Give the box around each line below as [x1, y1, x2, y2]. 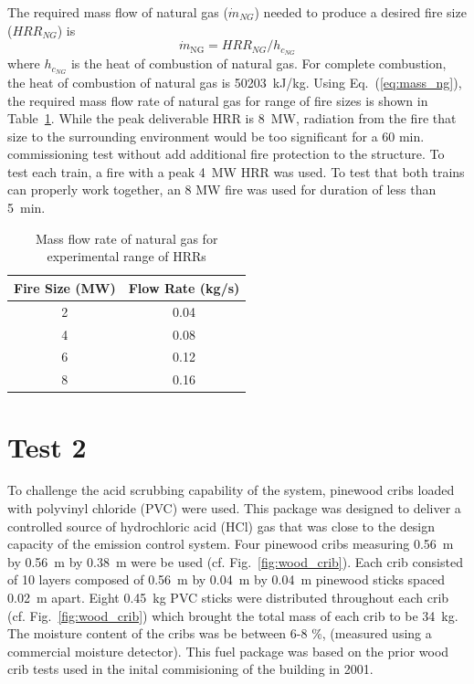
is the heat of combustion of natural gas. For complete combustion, [70, 54, 447, 73]
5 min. [7, 198, 46, 217]
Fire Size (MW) [14, 278, 116, 297]
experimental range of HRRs [47, 247, 206, 266]
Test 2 [7, 427, 87, 465]
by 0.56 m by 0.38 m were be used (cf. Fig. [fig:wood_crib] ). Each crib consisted [7, 552, 463, 571]
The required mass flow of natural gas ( [7, 3, 228, 21]
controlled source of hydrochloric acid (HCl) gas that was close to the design [7, 516, 435, 535]
